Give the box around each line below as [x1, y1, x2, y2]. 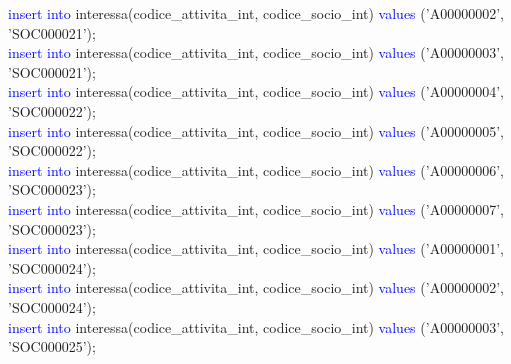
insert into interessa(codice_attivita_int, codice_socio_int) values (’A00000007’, [8, 198, 504, 219]
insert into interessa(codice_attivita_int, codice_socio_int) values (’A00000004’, [8, 81, 504, 102]
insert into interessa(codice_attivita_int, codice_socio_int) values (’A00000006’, [8, 159, 504, 180]
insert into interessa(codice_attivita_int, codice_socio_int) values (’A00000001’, [8, 238, 504, 259]
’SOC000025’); [8, 336, 96, 357]
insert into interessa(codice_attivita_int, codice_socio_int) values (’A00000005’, [8, 120, 504, 141]
